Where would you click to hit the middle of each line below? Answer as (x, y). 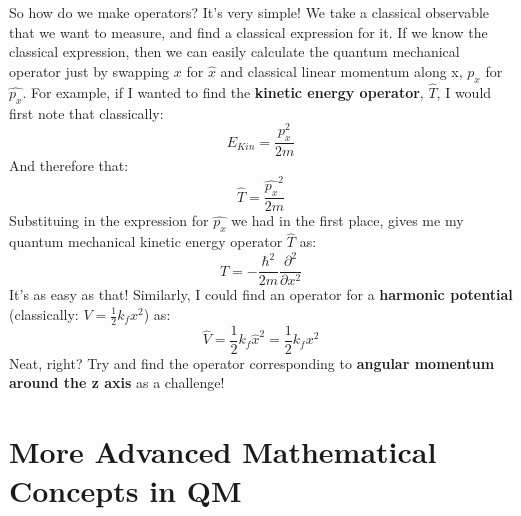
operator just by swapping (89, 70)
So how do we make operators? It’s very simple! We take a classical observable (249, 12)
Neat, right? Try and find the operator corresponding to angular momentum (252, 362)
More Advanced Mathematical (223, 451)
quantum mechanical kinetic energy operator (146, 241)
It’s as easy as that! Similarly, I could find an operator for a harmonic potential (261, 294)
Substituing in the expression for (109, 220)
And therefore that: (69, 165)
